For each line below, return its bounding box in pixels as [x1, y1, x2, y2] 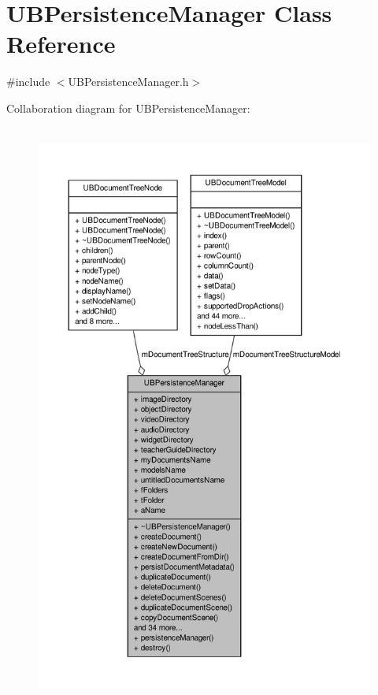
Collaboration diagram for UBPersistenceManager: [6, 99, 250, 116]
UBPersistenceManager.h [68, 73, 189, 90]
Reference [6, 28, 116, 60]
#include [6, 73, 50, 90]
